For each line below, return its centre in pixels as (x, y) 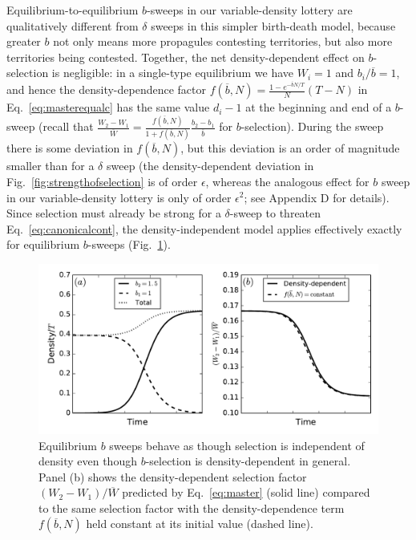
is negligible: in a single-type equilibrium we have (173, 73)
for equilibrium (43, 244)
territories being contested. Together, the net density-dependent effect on (186, 57)
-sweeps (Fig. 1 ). (129, 244)
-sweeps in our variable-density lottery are (250, 10)
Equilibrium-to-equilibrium (73, 10)
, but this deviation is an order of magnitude (290, 148)
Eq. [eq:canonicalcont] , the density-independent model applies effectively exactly (204, 228)
